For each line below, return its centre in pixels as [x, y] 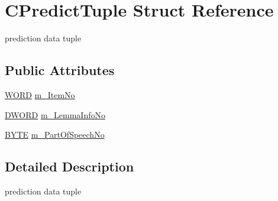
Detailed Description [69, 166]
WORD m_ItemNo [40, 94]
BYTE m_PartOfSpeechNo [55, 134]
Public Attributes [60, 70]
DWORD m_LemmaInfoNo [55, 114]
